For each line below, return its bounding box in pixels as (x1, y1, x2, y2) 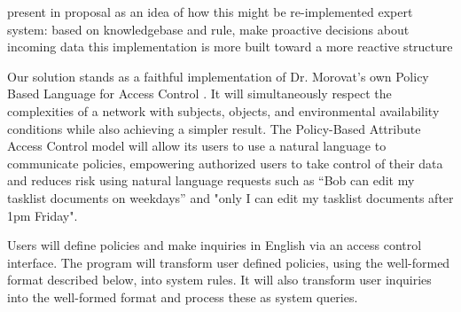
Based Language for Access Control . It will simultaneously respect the (7, 84, 392, 103)
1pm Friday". (7, 206, 78, 224)
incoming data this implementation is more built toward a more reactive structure (7, 37, 453, 56)
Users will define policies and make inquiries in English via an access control (7, 236, 422, 254)
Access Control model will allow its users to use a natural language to (7, 136, 387, 155)
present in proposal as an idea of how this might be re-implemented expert (7, 3, 413, 20)
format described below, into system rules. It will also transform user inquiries (7, 270, 432, 289)
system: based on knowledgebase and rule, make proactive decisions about (7, 19, 410, 38)
